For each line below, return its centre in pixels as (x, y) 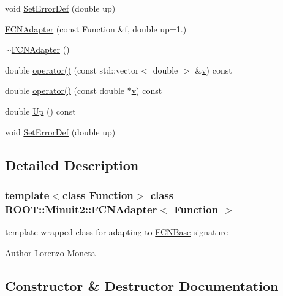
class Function (98, 195)
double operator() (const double (65, 90)
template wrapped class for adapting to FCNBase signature (117, 232)
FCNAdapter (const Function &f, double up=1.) (96, 28)
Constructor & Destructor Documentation (142, 285)
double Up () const (40, 111)
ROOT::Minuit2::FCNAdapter (81, 209)
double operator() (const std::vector (72, 70)
